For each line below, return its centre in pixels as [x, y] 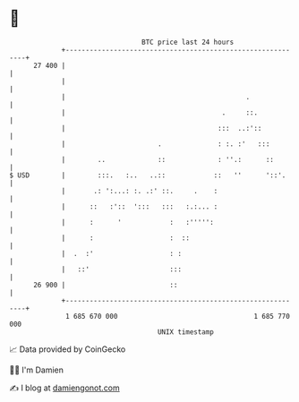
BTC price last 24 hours [188, 42]
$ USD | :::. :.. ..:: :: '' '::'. [148, 175]
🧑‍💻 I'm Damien [37, 370]
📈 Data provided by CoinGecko [68, 349]
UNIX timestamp [186, 332]
